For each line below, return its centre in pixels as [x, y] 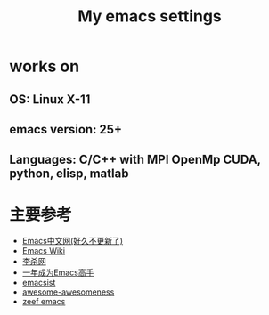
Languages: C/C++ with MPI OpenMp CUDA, [135, 160]
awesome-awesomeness [68, 292]
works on [45, 66]
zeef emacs [44, 302]
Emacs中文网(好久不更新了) [72, 241]
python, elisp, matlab [69, 174]
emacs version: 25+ [66, 129]
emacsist [39, 283]
